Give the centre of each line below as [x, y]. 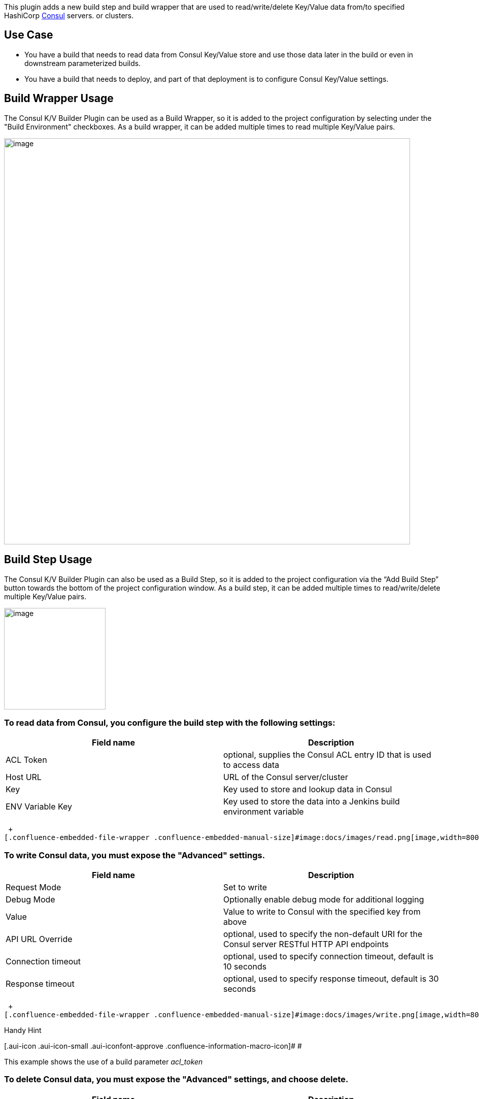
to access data [251, 765]
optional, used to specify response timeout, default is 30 [331, 979]
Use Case [29, 35]
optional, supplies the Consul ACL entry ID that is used [327, 755]
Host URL [24, 777]
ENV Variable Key [39, 807]
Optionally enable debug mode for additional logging [324, 900]
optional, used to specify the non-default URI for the [323, 934]
